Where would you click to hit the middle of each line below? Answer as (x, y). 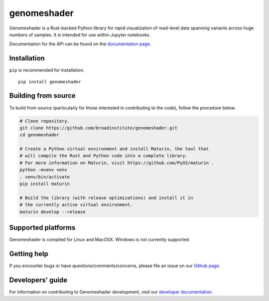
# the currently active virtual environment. (76, 205)
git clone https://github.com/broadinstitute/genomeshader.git (99, 128)
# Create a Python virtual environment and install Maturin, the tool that (114, 149)
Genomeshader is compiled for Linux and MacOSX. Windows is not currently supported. (100, 240)
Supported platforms (42, 228)
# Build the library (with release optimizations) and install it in (106, 198)
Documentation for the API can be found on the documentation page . (80, 44)
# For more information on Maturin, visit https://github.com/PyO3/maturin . (117, 163)
